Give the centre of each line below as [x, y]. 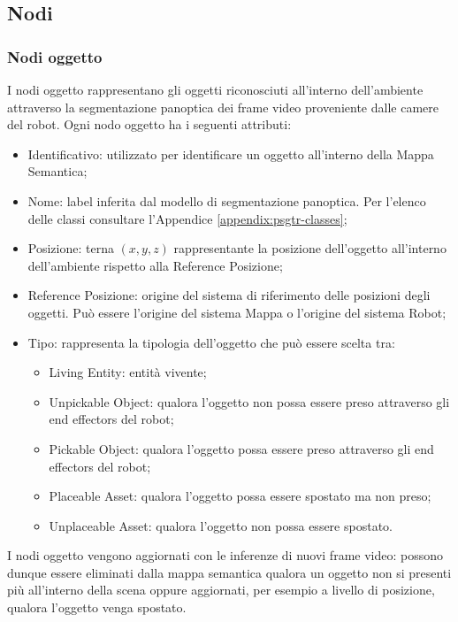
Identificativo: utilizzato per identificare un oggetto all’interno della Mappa [231, 154]
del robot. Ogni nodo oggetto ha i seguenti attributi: [149, 124]
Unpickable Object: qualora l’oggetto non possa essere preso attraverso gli [249, 401]
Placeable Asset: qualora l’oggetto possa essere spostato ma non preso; [240, 496]
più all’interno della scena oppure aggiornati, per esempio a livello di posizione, [221, 590]
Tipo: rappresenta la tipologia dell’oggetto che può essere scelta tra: [211, 342]
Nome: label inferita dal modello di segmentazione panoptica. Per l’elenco [227, 200]
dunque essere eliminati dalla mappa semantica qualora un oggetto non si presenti [229, 572]
